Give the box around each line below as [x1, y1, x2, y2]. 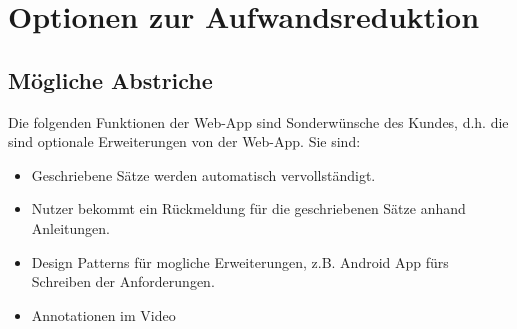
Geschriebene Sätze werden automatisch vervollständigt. [31, 164, 376, 185]
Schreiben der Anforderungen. [31, 271, 215, 292]
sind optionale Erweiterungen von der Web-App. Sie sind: [8, 131, 361, 152]
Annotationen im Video [31, 304, 176, 325]
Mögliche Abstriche [8, 64, 213, 95]
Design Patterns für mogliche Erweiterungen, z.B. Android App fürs [31, 251, 449, 272]
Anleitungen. [31, 217, 110, 238]
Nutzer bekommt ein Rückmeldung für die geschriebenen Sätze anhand [31, 198, 466, 219]
